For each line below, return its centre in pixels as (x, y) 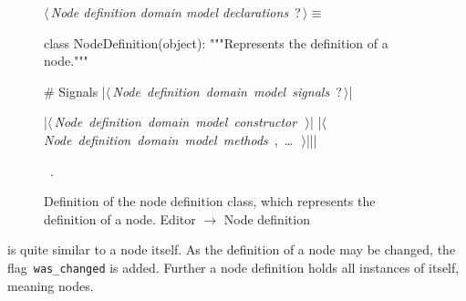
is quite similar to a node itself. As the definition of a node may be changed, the (232, 249)
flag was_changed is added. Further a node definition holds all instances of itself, (233, 267)
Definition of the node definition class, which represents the (210, 201)
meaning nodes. (51, 285)
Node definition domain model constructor (176, 122)
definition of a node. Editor (120, 218)
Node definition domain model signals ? (227, 91)
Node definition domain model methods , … (169, 139)
